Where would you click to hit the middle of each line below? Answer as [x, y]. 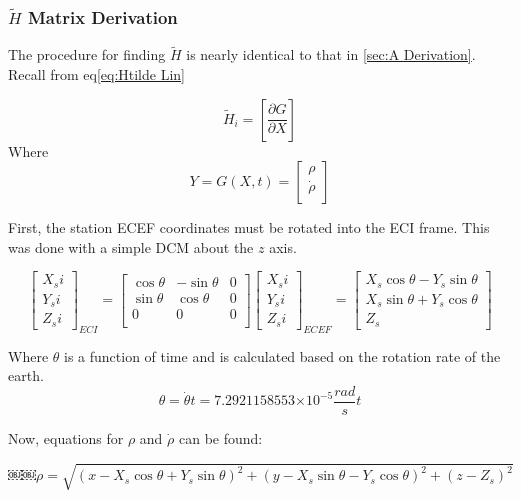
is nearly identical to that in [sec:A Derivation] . [331, 54]
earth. [26, 375]
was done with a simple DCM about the [131, 246]
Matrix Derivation [102, 16]
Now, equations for [66, 437]
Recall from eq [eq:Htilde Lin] [96, 74]
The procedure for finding [87, 54]
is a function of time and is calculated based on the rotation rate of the [282, 355]
